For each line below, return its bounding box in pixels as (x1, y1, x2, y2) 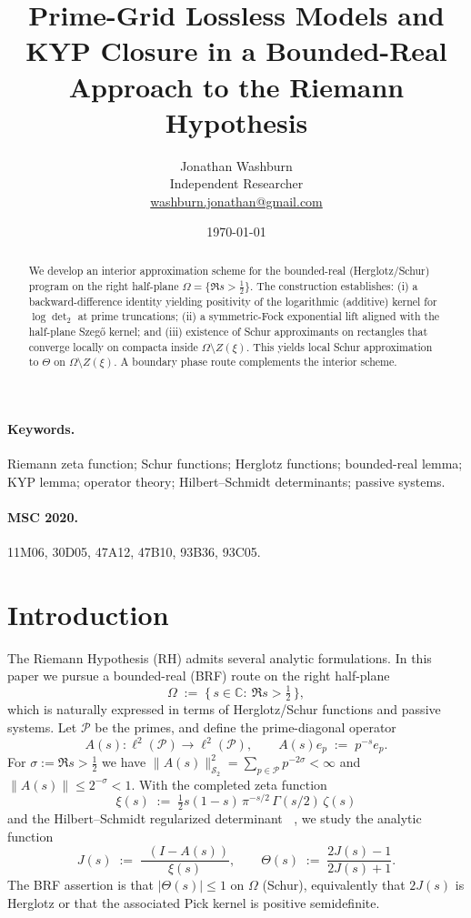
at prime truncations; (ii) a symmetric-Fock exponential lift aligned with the (77, 308, 440, 324)
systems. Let (7, 717, 77, 736)
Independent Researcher (169, 174, 304, 193)
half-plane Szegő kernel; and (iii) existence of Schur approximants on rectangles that (28, 323, 428, 338)
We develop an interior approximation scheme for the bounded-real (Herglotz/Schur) (28, 262, 430, 277)
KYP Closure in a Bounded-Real (25, 32, 447, 69)
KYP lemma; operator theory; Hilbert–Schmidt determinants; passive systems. (7, 471, 446, 490)
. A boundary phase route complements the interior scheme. (114, 354, 397, 369)
